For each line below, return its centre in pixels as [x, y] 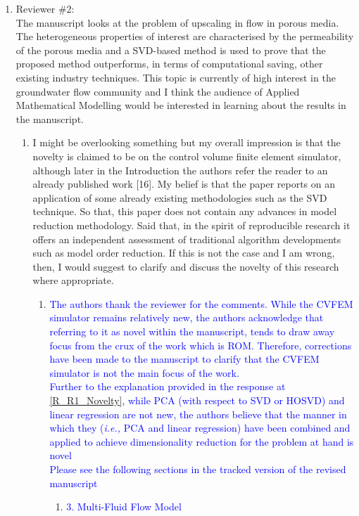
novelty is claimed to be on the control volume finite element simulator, [187, 156]
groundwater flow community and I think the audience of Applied [158, 91]
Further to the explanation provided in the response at [168, 386]
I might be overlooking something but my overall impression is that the [187, 142]
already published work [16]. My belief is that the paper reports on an [184, 184]
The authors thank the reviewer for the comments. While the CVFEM [201, 303]
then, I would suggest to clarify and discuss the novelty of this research [186, 266]
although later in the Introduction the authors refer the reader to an [180, 170]
